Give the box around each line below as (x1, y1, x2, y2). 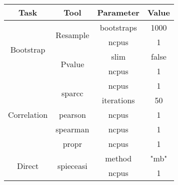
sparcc (61, 87, 83, 99)
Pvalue (60, 58, 84, 70)
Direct (16, 159, 39, 171)
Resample (55, 29, 89, 41)
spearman (55, 123, 89, 135)
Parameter (97, 7, 139, 18)
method (105, 152, 132, 164)
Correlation (8, 109, 48, 120)
